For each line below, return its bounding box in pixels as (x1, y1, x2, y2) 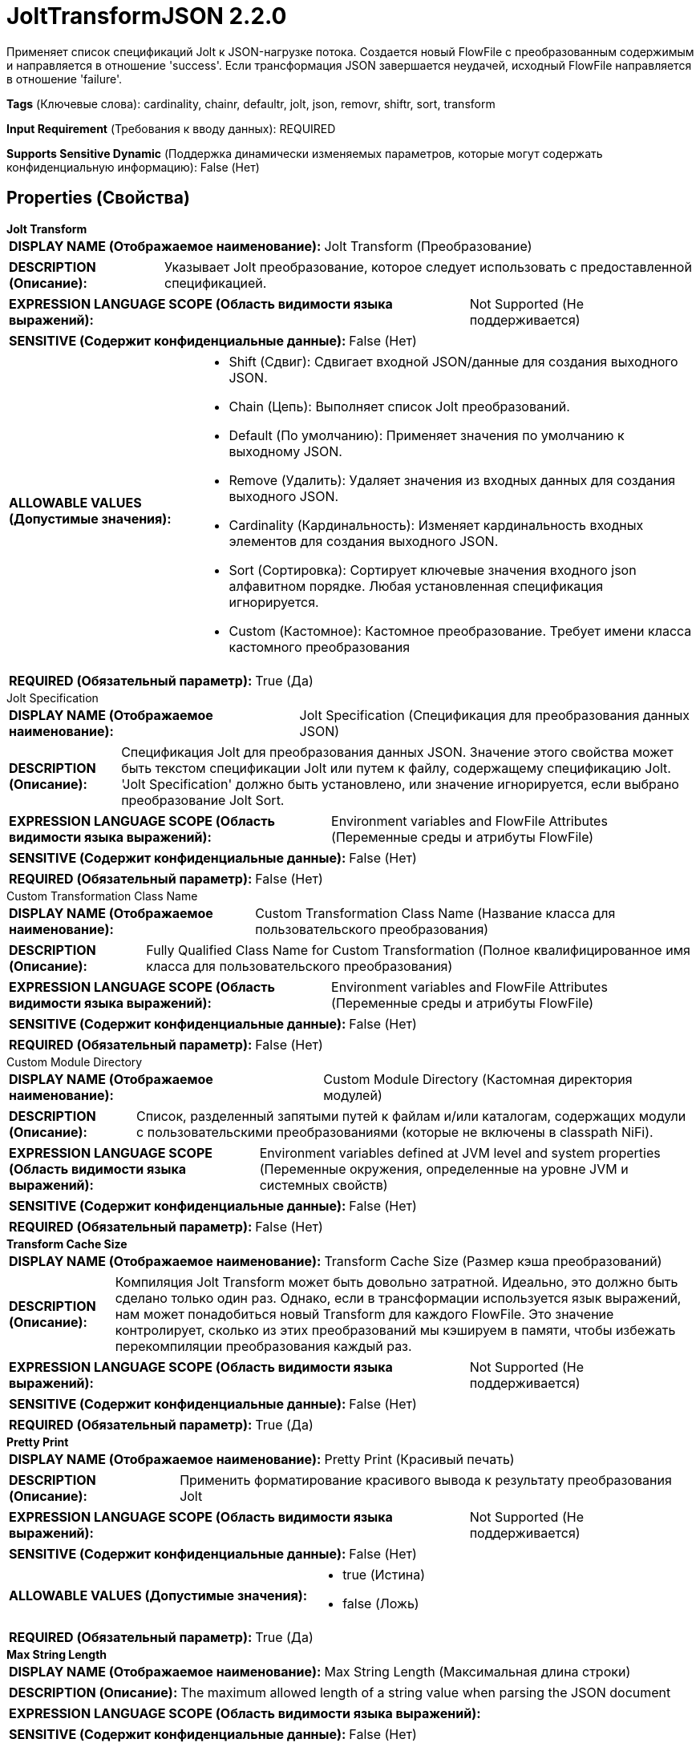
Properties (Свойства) (6, 188, 190, 208)
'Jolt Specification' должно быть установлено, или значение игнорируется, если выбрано (121, 775, 679, 792)
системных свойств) (259, 1176, 388, 1193)
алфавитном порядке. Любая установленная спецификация (229, 577, 604, 594)
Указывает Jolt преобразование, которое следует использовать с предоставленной (164, 258, 692, 275)
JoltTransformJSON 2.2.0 (6, 2, 287, 30)
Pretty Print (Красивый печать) (324, 1450, 515, 1467)
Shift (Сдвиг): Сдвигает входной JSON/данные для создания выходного (229, 353, 678, 370)
